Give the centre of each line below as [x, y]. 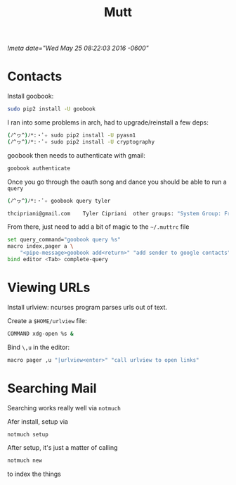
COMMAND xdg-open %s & [40, 334]
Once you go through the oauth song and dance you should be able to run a [117, 182]
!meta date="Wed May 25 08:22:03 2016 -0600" [78, 48]
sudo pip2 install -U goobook [52, 109]
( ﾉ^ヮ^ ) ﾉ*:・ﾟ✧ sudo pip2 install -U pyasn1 [72, 135]
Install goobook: [31, 96]
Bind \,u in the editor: [39, 347]
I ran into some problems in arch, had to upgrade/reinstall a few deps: [108, 122]
